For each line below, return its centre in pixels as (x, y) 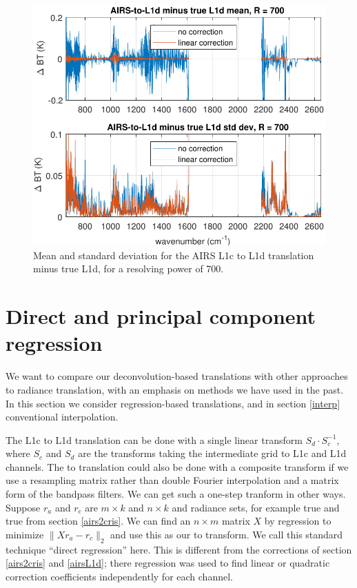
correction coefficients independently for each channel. (119, 576)
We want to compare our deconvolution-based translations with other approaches (177, 376)
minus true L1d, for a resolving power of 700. (129, 268)
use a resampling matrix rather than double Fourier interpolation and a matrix (172, 480)
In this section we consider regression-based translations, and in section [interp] (173, 403)
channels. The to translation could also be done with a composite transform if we (177, 466)
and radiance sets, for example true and (256, 507)
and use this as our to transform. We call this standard (227, 534)
